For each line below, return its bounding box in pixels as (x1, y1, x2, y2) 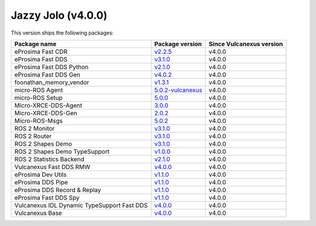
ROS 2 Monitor (14, 124, 55, 132)
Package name (14, 40, 57, 48)
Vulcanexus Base (14, 208, 63, 217)
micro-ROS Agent (14, 85, 63, 94)
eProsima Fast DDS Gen (14, 70, 81, 78)
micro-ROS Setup (14, 94, 63, 102)
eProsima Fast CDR (14, 47, 68, 56)
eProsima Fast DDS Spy (14, 193, 80, 201)
